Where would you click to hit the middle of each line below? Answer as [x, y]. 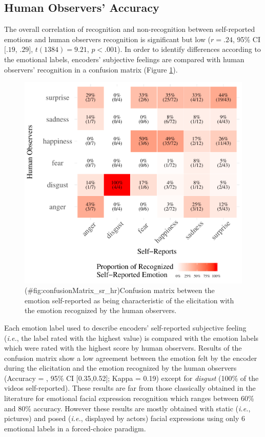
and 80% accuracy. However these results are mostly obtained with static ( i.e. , [127, 408]
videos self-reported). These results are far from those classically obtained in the [130, 388]
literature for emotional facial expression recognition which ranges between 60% [129, 398]
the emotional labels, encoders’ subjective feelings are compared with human [124, 59]
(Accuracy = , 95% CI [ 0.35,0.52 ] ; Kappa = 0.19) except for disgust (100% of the [131, 378]
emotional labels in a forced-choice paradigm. [75, 428]
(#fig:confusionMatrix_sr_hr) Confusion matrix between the [120, 290]
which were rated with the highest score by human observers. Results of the [123, 348]
